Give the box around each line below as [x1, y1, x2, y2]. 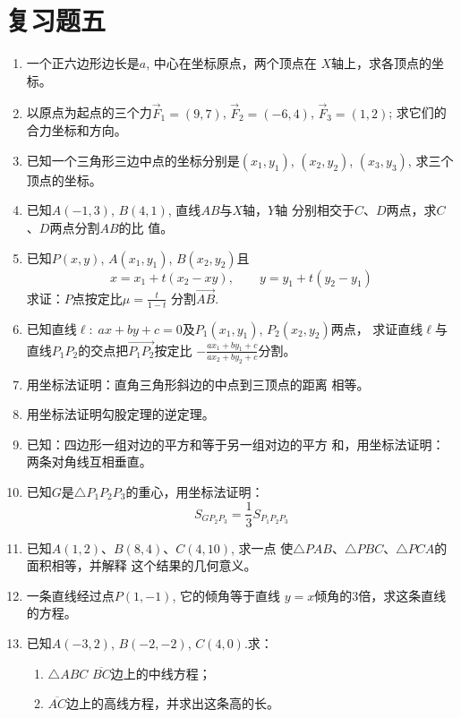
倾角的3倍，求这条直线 [314, 586, 447, 604]
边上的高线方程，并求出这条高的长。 [66, 694, 280, 713]
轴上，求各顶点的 [331, 54, 432, 73]
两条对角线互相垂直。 [26, 452, 152, 471]
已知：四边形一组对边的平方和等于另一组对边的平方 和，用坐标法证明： [26, 434, 445, 453]
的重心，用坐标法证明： [125, 482, 264, 500]
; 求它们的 [388, 103, 447, 122]
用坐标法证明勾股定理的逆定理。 [26, 405, 215, 423]
